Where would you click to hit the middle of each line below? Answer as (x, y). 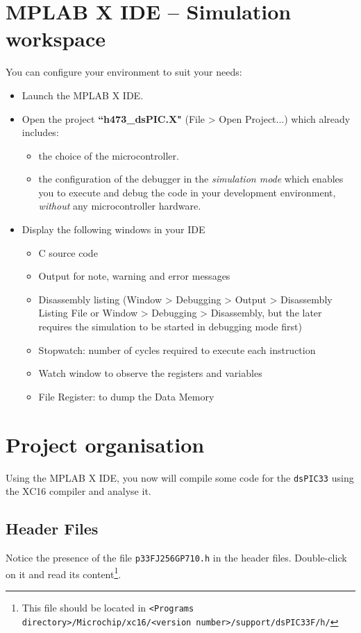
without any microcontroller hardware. (120, 206)
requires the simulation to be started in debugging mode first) (170, 327)
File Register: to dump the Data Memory (126, 396)
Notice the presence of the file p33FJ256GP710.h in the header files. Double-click (176, 557)
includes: (40, 132)
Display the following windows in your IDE (114, 229)
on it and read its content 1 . (64, 573)
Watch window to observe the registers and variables (150, 373)
